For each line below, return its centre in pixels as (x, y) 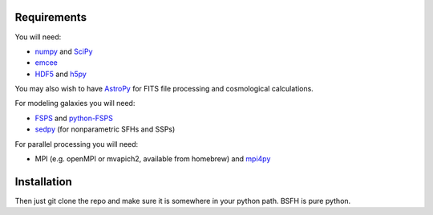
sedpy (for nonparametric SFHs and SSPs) (105, 129)
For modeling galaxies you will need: (75, 103)
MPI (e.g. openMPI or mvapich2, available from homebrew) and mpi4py (153, 159)
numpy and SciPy (64, 51)
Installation (43, 182)
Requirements (51, 17)
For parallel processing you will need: (77, 144)
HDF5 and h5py (61, 74)
